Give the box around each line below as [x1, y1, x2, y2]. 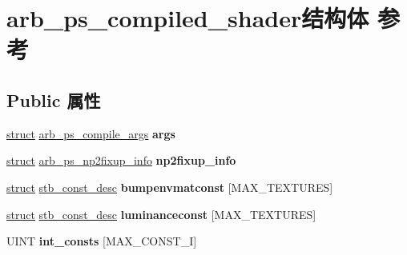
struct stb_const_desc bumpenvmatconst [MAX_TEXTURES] [6, 178, 333, 195]
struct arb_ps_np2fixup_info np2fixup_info [6, 152, 236, 169]
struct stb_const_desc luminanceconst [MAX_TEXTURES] [6, 205, 316, 222]
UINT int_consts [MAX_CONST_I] [6, 233, 197, 249]
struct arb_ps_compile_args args [6, 125, 175, 141]
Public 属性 [6, 87, 101, 112]
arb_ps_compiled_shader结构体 [6, 2, 369, 34]
